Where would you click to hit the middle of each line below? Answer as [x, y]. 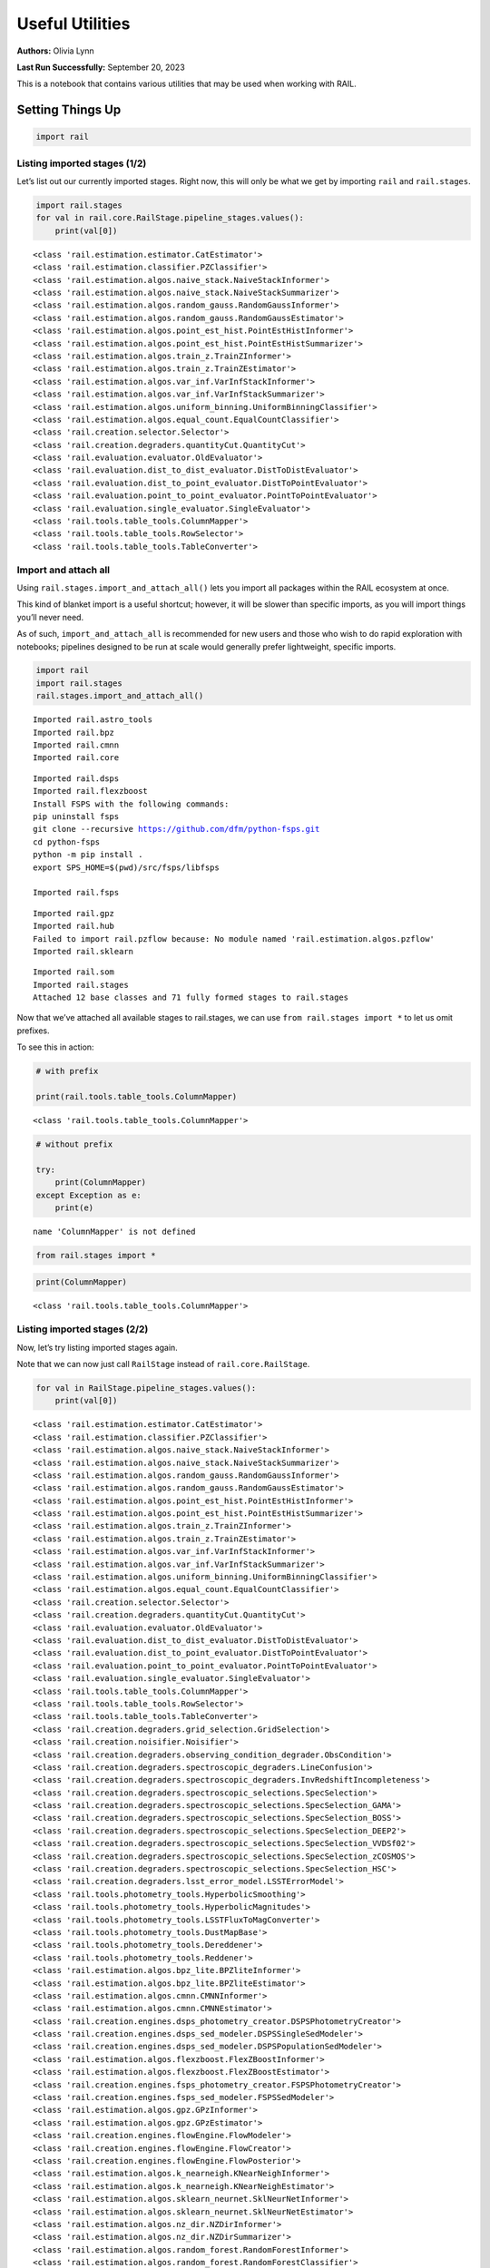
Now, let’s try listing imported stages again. [98, 1347]
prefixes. [33, 1031]
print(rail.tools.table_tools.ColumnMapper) [137, 1096]
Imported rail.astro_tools [93, 720]
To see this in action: [55, 1047]
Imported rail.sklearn [83, 951]
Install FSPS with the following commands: [131, 804]
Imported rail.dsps [76, 778]
